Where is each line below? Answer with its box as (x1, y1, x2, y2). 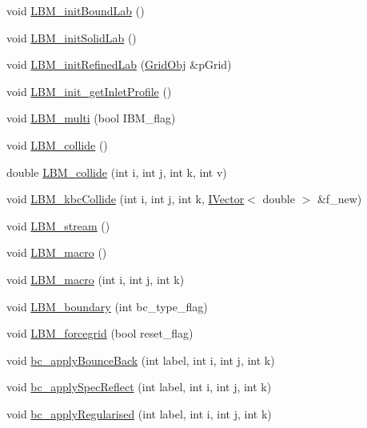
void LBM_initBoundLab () (6, 2, 145, 18)
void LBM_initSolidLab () (6, 29, 137, 46)
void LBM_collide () (6, 136, 108, 153)
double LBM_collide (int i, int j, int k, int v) (6, 163, 227, 180)
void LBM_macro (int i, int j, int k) (6, 270, 185, 287)
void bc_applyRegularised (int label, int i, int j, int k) (6, 405, 272, 422)
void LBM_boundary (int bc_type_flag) (6, 298, 208, 314)
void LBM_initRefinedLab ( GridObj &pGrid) (6, 56, 232, 73)
